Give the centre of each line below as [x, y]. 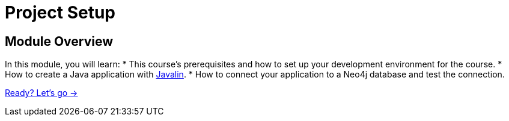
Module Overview [59, 41]
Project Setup [60, 13]
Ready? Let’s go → [41, 93]
